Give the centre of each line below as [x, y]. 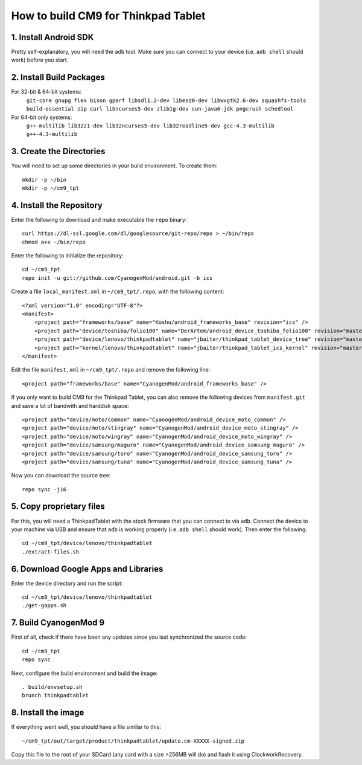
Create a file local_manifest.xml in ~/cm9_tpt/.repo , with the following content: [118, 292]
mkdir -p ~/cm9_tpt [51, 188]
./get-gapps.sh [44, 605]
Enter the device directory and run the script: [67, 583]
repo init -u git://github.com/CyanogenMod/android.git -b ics [117, 278]
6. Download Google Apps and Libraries [87, 569]
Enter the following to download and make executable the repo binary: [99, 219]
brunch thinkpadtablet [56, 696]
